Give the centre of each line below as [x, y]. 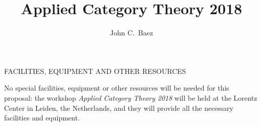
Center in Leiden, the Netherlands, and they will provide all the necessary [119, 108]
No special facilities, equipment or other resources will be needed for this [117, 88]
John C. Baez [132, 33]
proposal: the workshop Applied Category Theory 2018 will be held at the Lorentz [131, 97]
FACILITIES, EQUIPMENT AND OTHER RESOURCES [95, 71]
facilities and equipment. [42, 118]
